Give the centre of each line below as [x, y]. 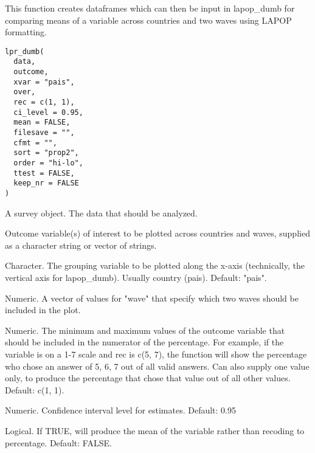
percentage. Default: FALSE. [58, 442]
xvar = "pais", [44, 82]
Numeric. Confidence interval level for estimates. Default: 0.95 [121, 410]
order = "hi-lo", [48, 163]
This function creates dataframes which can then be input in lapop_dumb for [150, 8]
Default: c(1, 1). [35, 389]
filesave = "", [44, 133]
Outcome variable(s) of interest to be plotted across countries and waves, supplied [157, 233]
